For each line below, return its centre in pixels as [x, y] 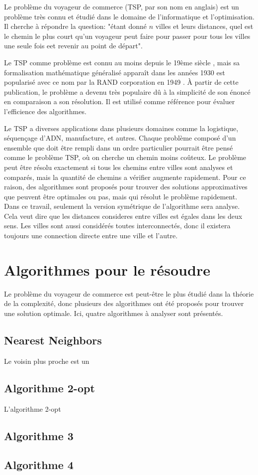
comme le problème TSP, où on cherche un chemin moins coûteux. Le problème [125, 157]
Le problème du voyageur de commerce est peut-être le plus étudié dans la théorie [129, 293]
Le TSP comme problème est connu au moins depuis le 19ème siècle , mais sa [122, 62]
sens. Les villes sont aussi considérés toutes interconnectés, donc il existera [117, 226]
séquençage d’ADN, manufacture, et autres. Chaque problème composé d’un [120, 138]
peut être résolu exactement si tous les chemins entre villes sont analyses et [119, 167]
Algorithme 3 [39, 435]
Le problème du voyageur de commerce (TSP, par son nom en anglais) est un [122, 6]
